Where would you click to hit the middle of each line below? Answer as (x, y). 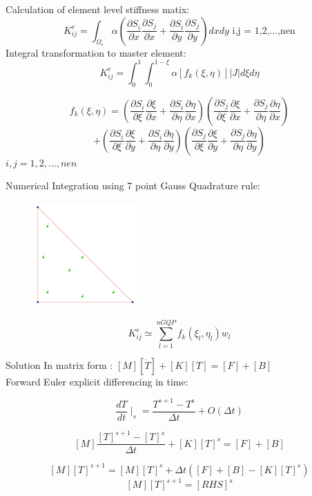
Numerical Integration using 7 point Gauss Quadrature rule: (133, 185)
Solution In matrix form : (59, 364)
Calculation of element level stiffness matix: (98, 9)
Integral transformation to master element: (96, 52)
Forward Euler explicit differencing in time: (97, 381)
